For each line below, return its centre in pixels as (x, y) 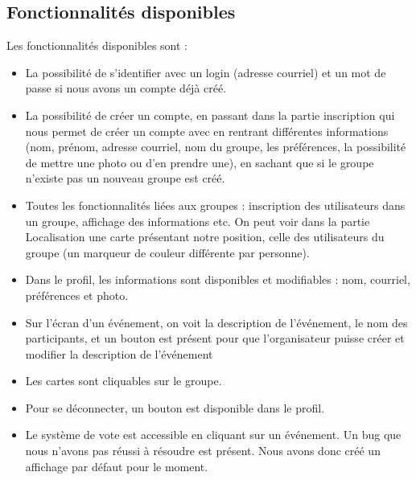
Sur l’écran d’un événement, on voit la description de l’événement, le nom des (216, 322)
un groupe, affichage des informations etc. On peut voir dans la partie (198, 221)
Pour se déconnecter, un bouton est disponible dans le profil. (175, 407)
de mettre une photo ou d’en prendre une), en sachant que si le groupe (200, 162)
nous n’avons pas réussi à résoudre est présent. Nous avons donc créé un (203, 451)
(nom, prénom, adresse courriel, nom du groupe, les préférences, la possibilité (216, 147)
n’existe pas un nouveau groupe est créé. (125, 178)
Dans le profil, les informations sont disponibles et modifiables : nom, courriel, (218, 279)
